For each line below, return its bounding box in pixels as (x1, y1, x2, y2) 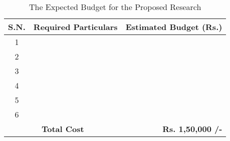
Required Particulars (33, 21, 118, 32)
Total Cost (41, 123, 84, 134)
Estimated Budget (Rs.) (125, 21, 222, 32)
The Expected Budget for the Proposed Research (29, 1, 201, 12)
